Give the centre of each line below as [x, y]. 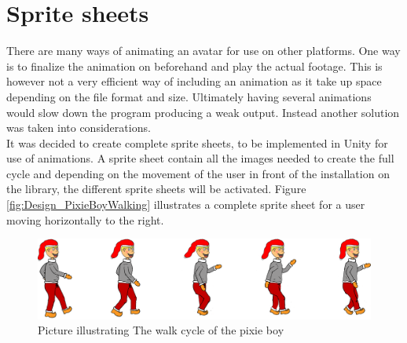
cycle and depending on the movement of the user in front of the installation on [198, 173]
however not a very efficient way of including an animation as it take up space [194, 81]
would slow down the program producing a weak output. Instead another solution [203, 112]
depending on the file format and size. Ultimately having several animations [189, 96]
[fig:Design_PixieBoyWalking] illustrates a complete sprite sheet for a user [186, 204]
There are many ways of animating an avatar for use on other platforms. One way [203, 51]
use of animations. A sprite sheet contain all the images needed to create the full [200, 158]
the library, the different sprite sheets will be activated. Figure [156, 189]
